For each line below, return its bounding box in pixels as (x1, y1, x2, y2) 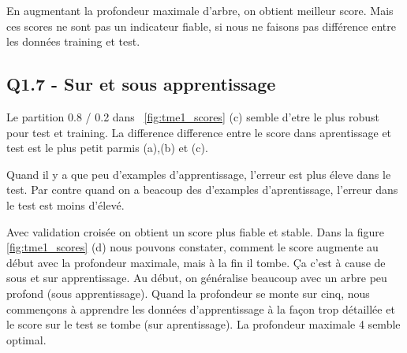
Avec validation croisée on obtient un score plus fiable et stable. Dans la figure (6, 223, 385, 240)
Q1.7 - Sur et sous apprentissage (6, 72, 276, 96)
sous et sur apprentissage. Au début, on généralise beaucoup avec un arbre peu (6, 269, 387, 286)
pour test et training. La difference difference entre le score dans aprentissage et (6, 124, 392, 140)
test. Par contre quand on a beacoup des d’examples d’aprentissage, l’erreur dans (6, 181, 398, 198)
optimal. (6, 331, 47, 347)
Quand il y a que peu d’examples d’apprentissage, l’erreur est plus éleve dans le (6, 165, 391, 182)
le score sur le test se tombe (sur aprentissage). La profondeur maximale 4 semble (6, 316, 401, 333)
